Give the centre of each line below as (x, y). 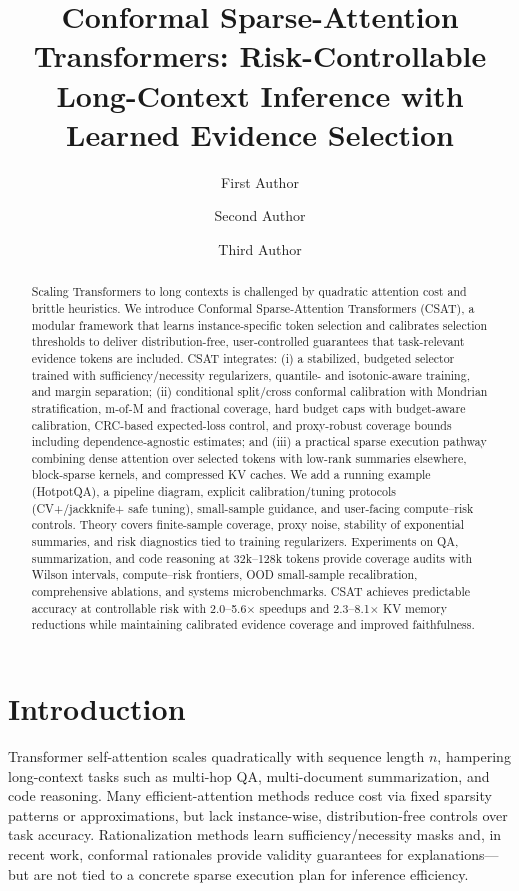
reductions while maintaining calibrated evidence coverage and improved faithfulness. (253, 624)
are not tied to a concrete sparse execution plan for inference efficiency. (251, 873)
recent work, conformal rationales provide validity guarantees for (206, 853)
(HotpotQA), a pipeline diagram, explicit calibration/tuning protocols (214, 491)
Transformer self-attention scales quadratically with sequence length (216, 755)
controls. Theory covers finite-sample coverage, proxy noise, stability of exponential (247, 524)
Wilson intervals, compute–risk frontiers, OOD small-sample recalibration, (224, 574)
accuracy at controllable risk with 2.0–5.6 (139, 607)
